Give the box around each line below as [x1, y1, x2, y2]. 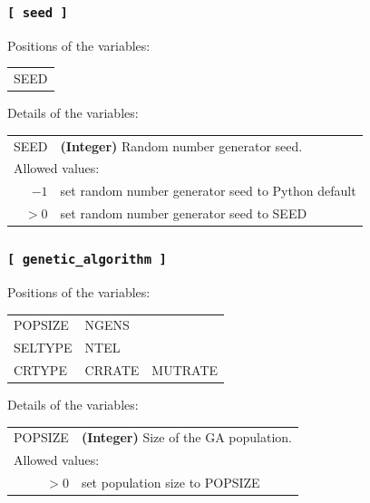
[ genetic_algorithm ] [7, 252, 167, 267]
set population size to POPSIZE [81, 473, 260, 492]
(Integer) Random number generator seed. [60, 136, 303, 155]
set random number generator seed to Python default [60, 181, 356, 200]
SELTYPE [14, 338, 73, 357]
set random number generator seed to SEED [60, 204, 307, 223]
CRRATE [84, 361, 140, 379]
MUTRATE [151, 361, 219, 379]
